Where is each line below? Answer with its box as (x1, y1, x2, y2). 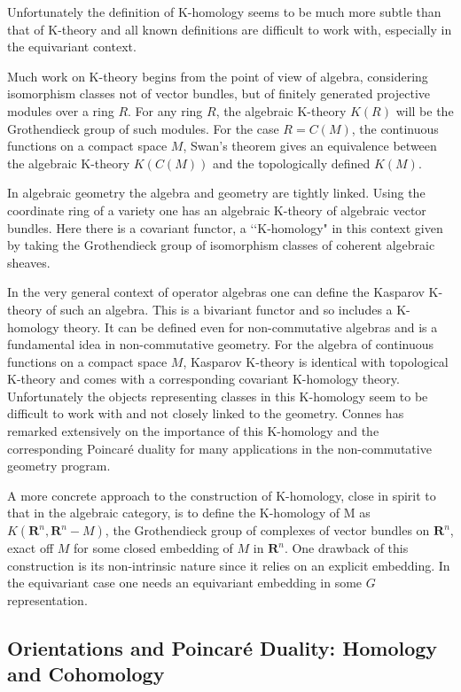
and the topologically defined (212, 153, 371, 172)
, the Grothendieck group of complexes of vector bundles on (105, 521, 430, 540)
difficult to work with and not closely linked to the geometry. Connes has (7, 404, 404, 423)
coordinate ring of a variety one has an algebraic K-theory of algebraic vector (7, 200, 426, 219)
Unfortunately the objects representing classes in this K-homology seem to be (7, 386, 428, 405)
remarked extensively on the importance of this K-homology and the (7, 422, 379, 440)
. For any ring (128, 101, 203, 120)
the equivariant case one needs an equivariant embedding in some (7, 573, 363, 592)
